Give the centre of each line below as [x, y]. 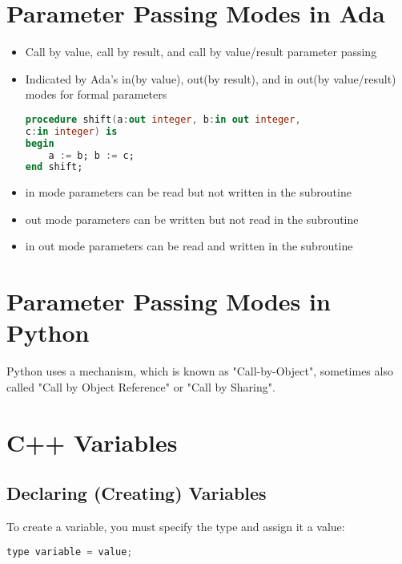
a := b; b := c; [91, 155]
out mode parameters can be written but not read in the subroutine [192, 219]
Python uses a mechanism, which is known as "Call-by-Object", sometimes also [200, 371]
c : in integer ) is [71, 131]
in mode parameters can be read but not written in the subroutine [188, 192]
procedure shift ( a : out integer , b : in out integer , [163, 119]
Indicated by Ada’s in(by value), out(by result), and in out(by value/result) [211, 78]
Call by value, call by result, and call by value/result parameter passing [201, 52]
